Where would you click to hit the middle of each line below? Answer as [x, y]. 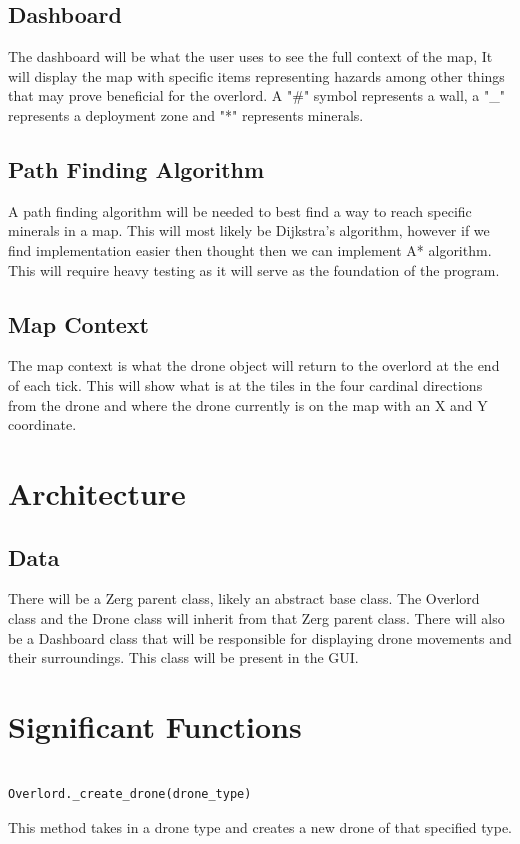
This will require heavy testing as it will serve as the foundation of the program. [254, 269]
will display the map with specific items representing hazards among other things [256, 75]
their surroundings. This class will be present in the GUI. [183, 657]
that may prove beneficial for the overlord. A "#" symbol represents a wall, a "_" [256, 95]
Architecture [97, 492]
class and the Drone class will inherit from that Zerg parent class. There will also [256, 617]
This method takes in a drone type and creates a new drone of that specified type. [260, 827]
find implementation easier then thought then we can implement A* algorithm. [250, 249]
